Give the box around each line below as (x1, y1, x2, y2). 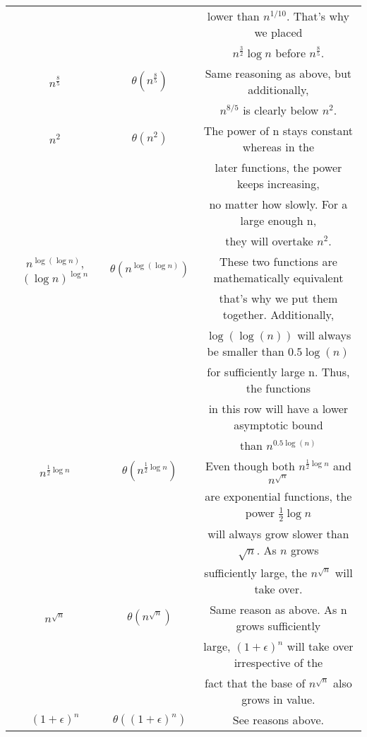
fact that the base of (205, 675, 306, 692)
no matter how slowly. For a (209, 196, 348, 212)
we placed (254, 24, 303, 40)
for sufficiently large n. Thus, (207, 364, 350, 380)
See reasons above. (232, 712, 324, 729)
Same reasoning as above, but (205, 65, 352, 81)
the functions (246, 380, 311, 396)
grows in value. (241, 691, 315, 708)
